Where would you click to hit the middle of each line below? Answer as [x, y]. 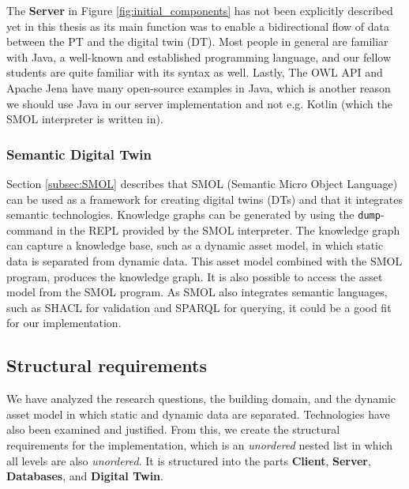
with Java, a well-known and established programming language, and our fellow [199, 56]
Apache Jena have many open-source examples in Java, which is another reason [199, 87]
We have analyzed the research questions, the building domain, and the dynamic [201, 399]
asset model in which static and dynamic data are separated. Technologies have [198, 414]
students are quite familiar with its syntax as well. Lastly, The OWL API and [195, 72]
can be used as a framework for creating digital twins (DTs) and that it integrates [205, 199]
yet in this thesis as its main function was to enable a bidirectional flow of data [198, 26]
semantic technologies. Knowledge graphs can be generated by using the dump [193, 214]
